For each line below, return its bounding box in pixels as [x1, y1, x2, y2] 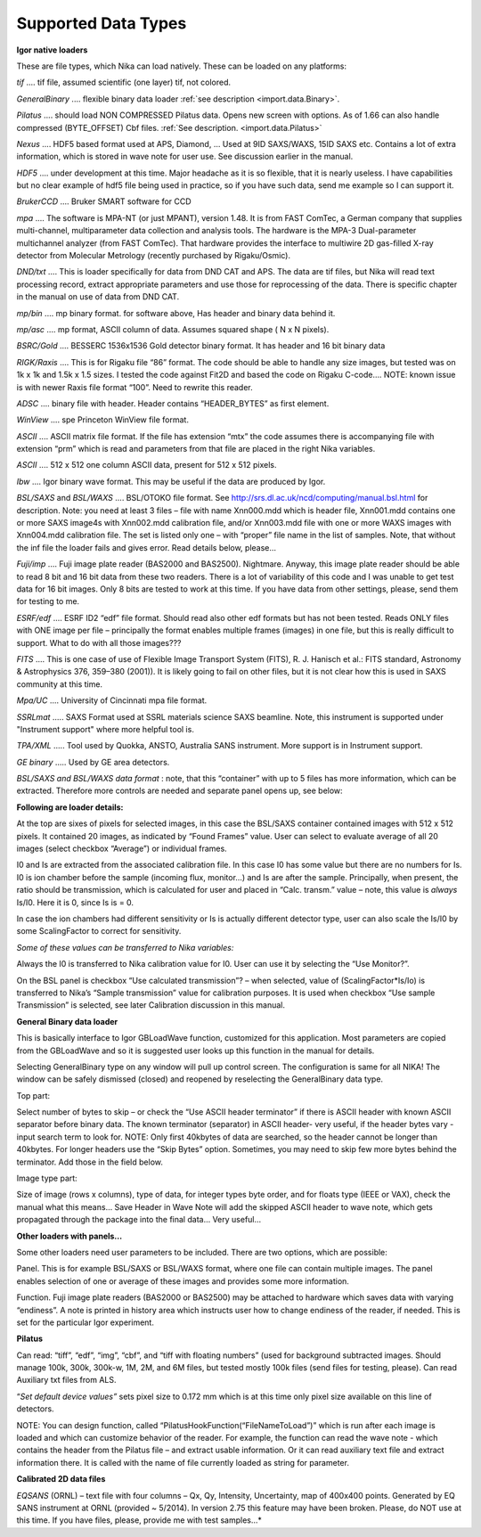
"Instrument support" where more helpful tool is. [16, 724, 195, 734]
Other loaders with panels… [16, 1230, 123, 1241]
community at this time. [16, 678, 102, 690]
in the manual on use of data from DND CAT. [16, 291, 180, 302]
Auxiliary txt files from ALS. [16, 1375, 117, 1386]
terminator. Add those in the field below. [16, 1157, 164, 1167]
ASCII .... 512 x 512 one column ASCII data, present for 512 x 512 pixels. [16, 460, 277, 470]
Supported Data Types [16, 13, 187, 33]
